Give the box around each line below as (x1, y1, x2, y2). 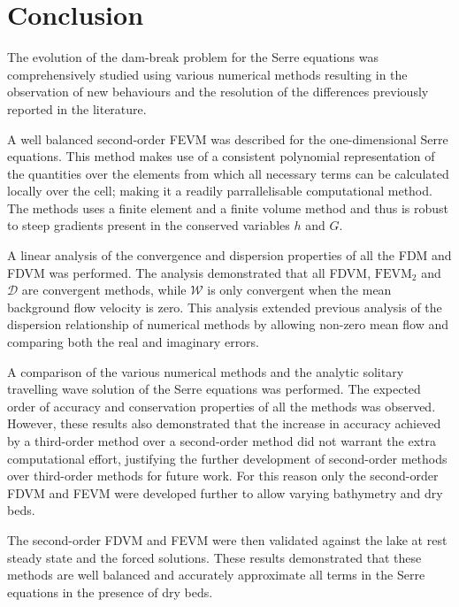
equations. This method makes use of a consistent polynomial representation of (7, 147, 435, 165)
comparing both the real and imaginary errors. (7, 333, 260, 351)
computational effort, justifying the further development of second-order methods (7, 449, 448, 467)
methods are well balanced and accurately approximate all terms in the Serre (7, 565, 425, 584)
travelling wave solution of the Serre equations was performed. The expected (7, 380, 421, 398)
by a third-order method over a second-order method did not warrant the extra (7, 432, 437, 449)
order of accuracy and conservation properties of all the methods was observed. (7, 396, 436, 415)
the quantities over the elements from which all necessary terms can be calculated (7, 164, 449, 182)
